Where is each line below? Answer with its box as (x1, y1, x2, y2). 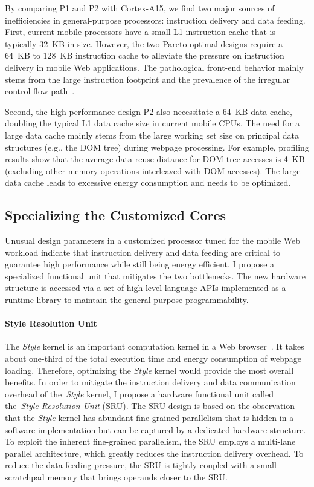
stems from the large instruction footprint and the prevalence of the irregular (5, 73, 290, 85)
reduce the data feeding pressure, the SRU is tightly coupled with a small (5, 459, 277, 471)
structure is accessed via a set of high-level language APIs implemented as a (5, 281, 286, 294)
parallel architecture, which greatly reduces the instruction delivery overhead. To (5, 446, 304, 459)
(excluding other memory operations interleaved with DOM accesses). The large (5, 164, 301, 177)
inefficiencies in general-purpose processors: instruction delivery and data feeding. (5, 13, 306, 26)
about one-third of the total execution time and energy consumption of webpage (5, 352, 301, 365)
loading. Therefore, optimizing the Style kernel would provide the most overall (5, 364, 294, 376)
